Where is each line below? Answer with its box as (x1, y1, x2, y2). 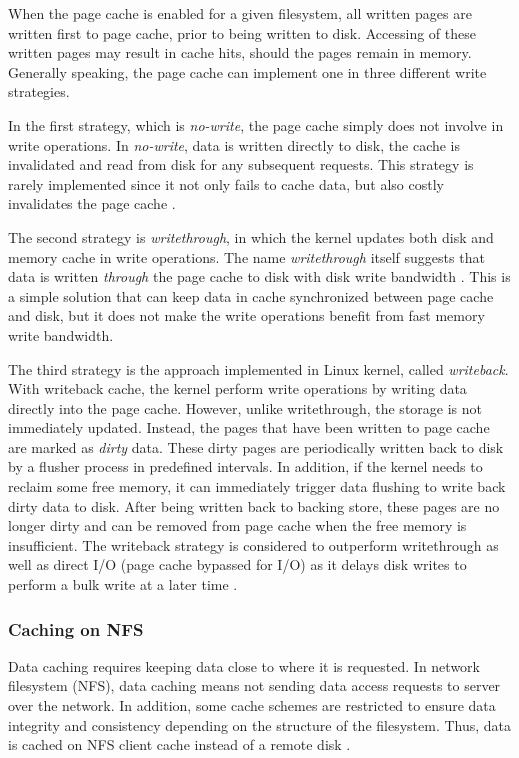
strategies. (8, 81, 70, 102)
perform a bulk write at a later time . (8, 574, 238, 595)
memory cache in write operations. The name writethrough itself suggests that (8, 246, 485, 267)
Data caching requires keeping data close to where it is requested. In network (8, 655, 480, 676)
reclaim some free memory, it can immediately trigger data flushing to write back (8, 476, 506, 497)
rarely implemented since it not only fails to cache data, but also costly (8, 173, 444, 194)
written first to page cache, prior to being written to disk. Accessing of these (8, 22, 476, 43)
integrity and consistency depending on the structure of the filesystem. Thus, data (8, 714, 512, 735)
